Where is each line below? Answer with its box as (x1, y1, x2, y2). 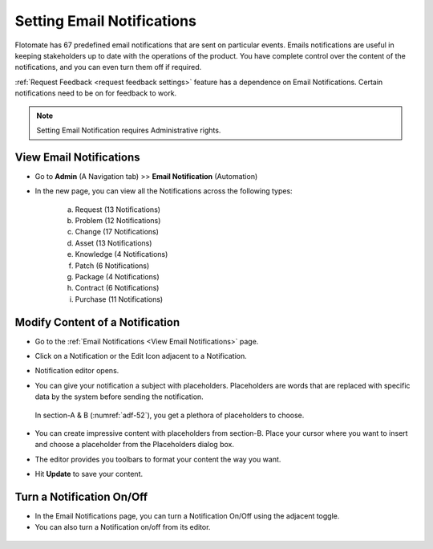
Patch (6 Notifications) (75, 261, 150, 270)
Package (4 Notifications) (75, 271, 160, 281)
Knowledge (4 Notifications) (75, 250, 168, 259)
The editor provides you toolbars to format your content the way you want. (34, 454, 281, 464)
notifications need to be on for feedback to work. (14, 88, 177, 98)
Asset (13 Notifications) (75, 238, 152, 248)
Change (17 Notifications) (75, 227, 160, 237)
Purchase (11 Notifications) (75, 294, 164, 304)
